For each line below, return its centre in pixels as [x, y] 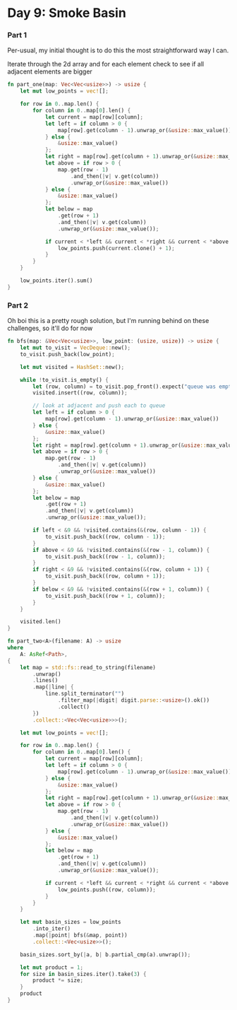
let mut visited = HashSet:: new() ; [72, 367]
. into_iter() [52, 929]
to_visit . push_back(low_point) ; [67, 354]
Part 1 [17, 35]
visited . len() [41, 622]
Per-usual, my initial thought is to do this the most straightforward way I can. [118, 50]
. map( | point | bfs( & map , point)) [80, 935]
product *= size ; [58, 980]
